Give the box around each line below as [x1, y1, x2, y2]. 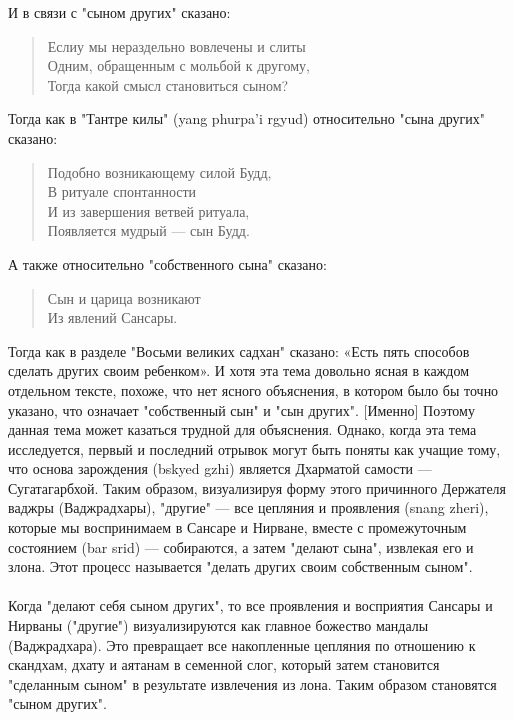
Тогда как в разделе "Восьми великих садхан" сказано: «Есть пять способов [8, 340, 470, 361]
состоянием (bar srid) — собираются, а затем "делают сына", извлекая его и [8, 536, 474, 557]
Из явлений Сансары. [47, 307, 178, 328]
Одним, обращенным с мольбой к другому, [47, 55, 310, 76]
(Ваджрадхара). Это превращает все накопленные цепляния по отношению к [8, 634, 476, 655]
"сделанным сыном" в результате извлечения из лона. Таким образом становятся [8, 673, 497, 694]
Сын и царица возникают [47, 287, 201, 308]
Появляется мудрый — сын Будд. [47, 220, 250, 241]
